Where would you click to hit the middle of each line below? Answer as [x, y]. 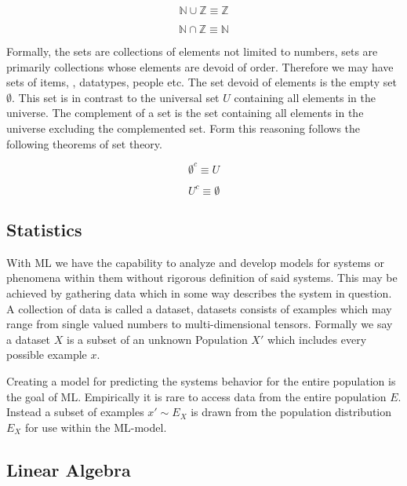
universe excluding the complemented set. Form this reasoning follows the [184, 128]
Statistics [44, 230]
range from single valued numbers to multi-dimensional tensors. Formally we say [200, 324]
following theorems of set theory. [84, 143]
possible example [47, 354]
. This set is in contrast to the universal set [116, 97]
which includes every [317, 339]
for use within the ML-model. [96, 427]
